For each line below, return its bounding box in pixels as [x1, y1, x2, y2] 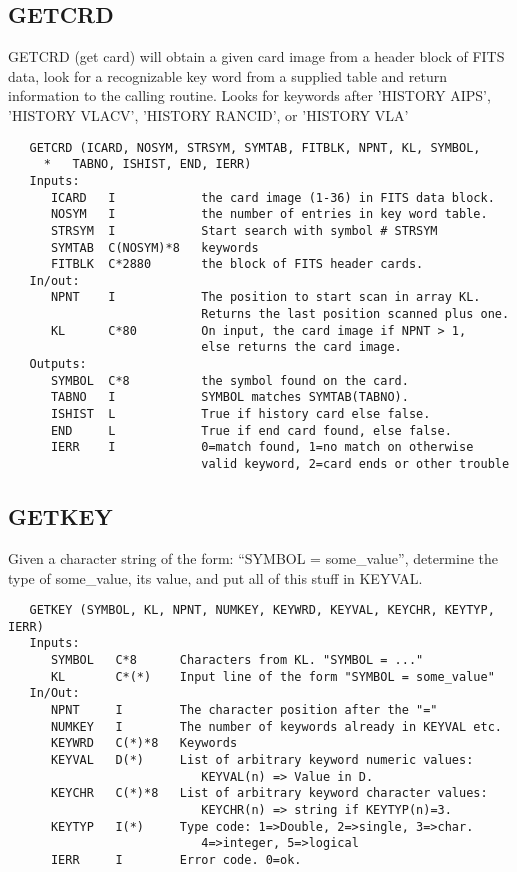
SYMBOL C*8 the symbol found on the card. [50, 373, 409, 388]
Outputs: [29, 357, 87, 372]
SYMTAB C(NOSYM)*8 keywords [50, 240, 259, 255]
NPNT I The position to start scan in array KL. [50, 290, 481, 305]
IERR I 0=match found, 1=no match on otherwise [50, 440, 474, 455]
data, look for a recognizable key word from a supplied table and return [8, 65, 448, 86]
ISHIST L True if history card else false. [50, 407, 431, 422]
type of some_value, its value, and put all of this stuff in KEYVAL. [8, 567, 423, 588]
